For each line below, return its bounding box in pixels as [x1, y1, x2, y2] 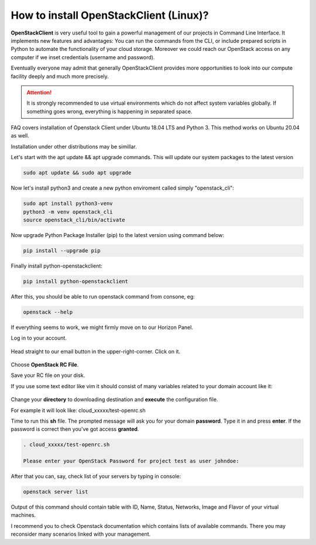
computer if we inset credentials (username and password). [11, 53, 155, 61]
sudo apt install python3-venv [23, 200, 114, 207]
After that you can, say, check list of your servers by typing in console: [11, 473, 181, 480]
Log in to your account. [11, 334, 67, 342]
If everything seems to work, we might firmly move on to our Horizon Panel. [11, 324, 193, 331]
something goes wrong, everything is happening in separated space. [26, 108, 193, 115]
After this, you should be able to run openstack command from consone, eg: [11, 293, 195, 300]
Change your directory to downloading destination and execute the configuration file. [11, 396, 218, 403]
